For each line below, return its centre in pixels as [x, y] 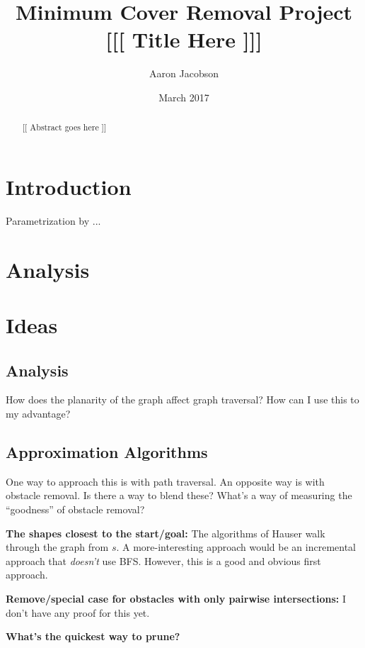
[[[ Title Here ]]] [184, 39]
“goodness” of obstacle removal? [75, 509]
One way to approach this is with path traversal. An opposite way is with [165, 481]
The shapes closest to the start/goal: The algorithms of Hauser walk [166, 533]
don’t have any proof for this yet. [78, 612]
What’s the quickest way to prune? [93, 636]
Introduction [69, 186]
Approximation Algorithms [107, 452]
